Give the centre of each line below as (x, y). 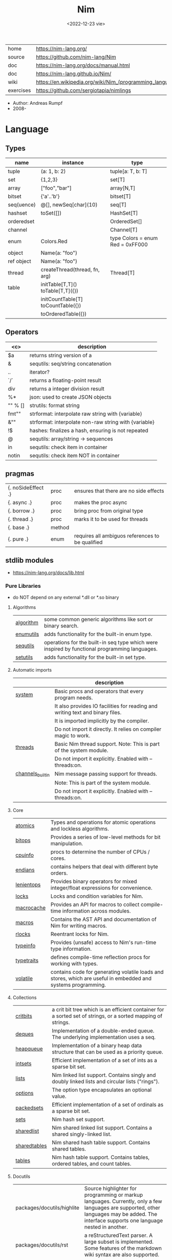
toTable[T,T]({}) (59, 290)
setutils (24, 657)
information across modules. (96, 911)
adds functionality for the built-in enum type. (98, 634)
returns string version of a (61, 355)
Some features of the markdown (123, 1248)
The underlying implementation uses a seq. (104, 1037)
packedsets (29, 1107)
